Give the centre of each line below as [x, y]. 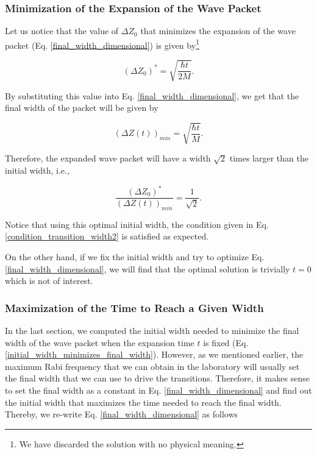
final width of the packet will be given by [82, 108]
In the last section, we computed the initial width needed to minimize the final [152, 331]
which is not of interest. [49, 281]
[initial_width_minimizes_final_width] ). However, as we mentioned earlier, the [154, 354]
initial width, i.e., [37, 170]
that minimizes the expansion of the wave [218, 31]
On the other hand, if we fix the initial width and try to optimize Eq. [135, 257]
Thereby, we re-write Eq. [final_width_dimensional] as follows [122, 414]
